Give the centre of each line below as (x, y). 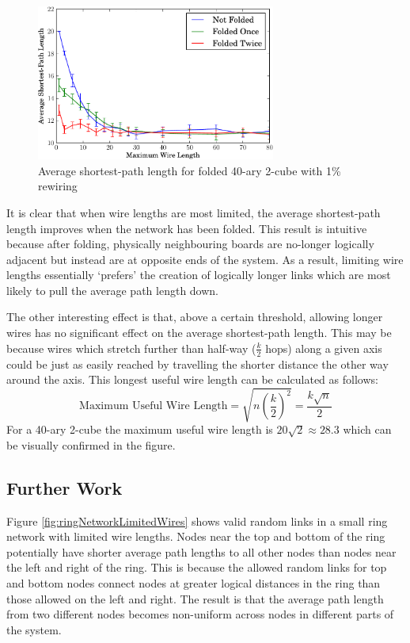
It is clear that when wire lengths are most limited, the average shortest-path (194, 212)
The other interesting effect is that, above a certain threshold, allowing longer (195, 317)
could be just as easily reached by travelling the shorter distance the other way (197, 364)
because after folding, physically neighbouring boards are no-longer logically (190, 244)
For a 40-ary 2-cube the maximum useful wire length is (140, 429)
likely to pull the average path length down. (113, 290)
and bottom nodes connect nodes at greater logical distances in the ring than (194, 583)
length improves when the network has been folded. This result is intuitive (187, 228)
